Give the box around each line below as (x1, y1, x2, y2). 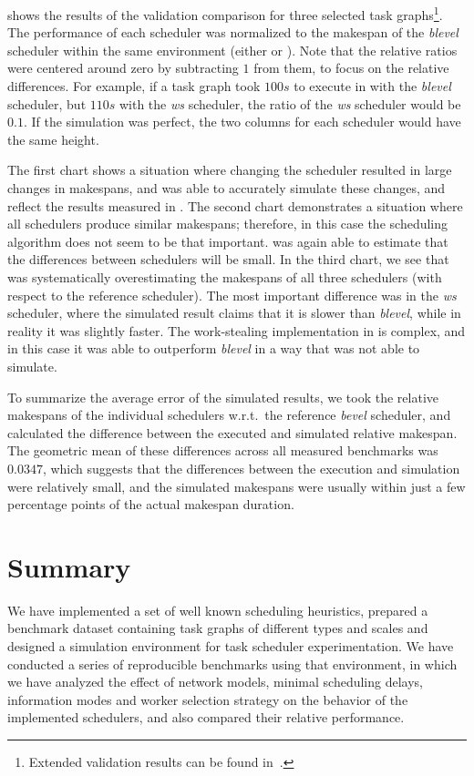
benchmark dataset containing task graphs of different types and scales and (7, 618, 428, 638)
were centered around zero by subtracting (7, 58, 239, 77)
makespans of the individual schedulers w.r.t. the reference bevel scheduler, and (7, 405, 451, 424)
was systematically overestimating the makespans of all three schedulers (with (7, 267, 442, 286)
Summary (7, 547, 131, 585)
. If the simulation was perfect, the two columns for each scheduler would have (23, 112, 461, 131)
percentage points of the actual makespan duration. (7, 495, 294, 514)
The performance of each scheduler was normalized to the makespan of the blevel (7, 23, 459, 42)
